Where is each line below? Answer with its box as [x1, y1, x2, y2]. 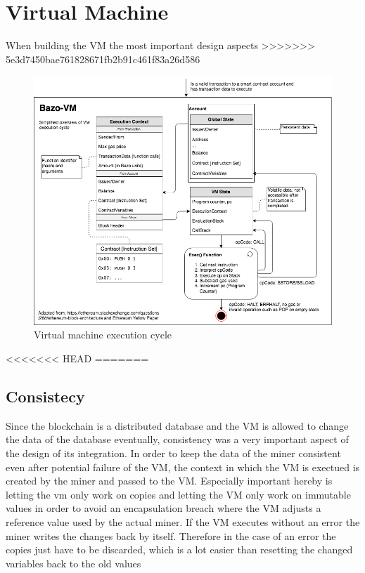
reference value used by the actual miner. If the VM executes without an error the [6, 515, 360, 529]
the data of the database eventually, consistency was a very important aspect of [6, 432, 349, 447]
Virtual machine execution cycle [34, 327, 172, 342]
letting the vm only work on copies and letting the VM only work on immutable [6, 487, 351, 501]
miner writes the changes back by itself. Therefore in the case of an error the [6, 528, 336, 543]
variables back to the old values [6, 555, 141, 570]
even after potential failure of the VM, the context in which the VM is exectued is [6, 459, 360, 474]
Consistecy [6, 386, 85, 407]
